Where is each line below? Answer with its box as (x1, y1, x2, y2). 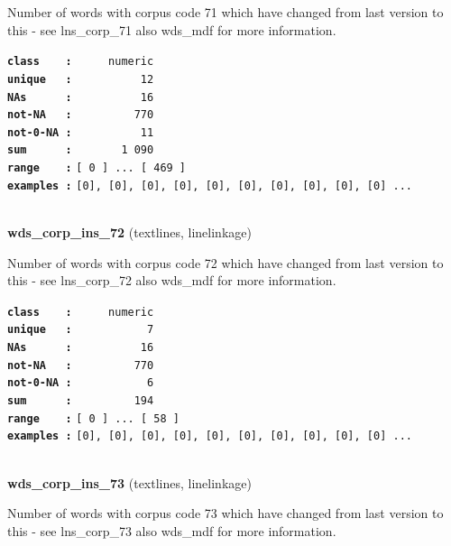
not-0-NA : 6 (7, 376, 154, 390)
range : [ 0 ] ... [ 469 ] (7, 162, 187, 175)
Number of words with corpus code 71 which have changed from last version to (7, 3, 444, 21)
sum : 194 (7, 394, 154, 408)
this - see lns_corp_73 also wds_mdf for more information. (7, 521, 336, 540)
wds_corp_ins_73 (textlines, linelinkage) (7, 473, 252, 492)
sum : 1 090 (7, 143, 154, 157)
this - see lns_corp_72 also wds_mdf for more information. (7, 271, 336, 290)
